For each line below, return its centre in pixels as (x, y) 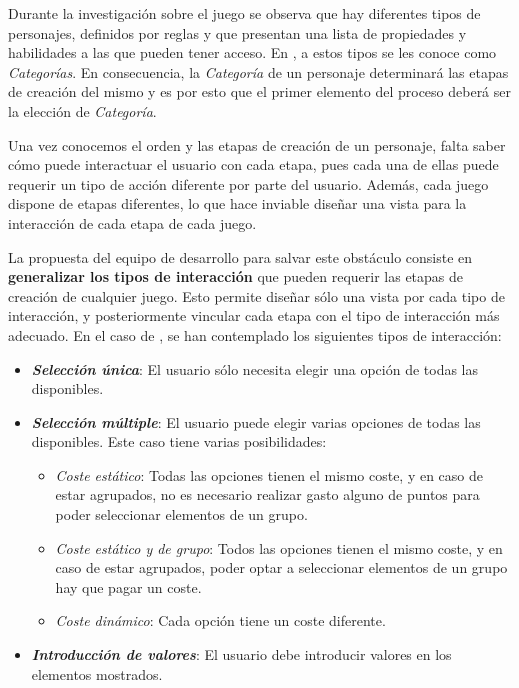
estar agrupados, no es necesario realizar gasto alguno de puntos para (267, 494)
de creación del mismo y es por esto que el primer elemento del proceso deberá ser (260, 91)
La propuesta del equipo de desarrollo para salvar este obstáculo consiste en (240, 256)
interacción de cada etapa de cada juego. (132, 222)
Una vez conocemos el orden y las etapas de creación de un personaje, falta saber (257, 144)
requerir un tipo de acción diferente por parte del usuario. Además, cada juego (248, 183)
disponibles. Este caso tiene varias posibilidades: (179, 441)
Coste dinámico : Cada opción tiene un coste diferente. (220, 620)
